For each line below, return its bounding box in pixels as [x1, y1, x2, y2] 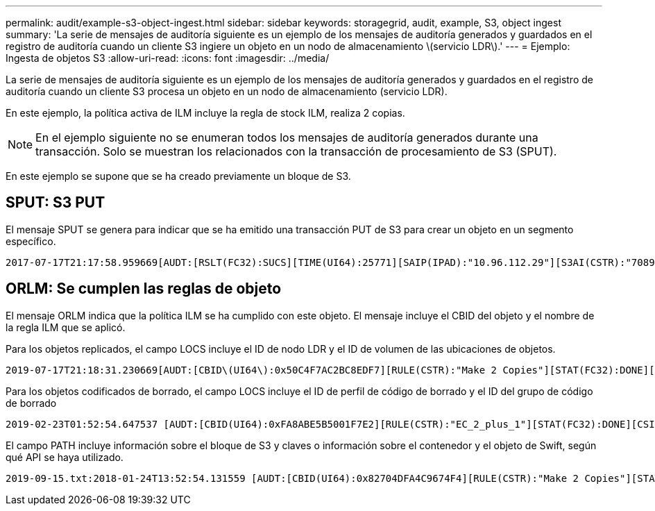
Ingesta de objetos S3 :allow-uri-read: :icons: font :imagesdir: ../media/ [6, 52, 330, 64]
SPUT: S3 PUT [6, 194, 105, 212]
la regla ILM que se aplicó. [6, 321, 126, 333]
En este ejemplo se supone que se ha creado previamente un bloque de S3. [6, 170, 351, 182]
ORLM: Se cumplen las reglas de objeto [6, 280, 282, 298]
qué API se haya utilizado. [6, 451, 124, 463]
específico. [6, 235, 56, 247]
